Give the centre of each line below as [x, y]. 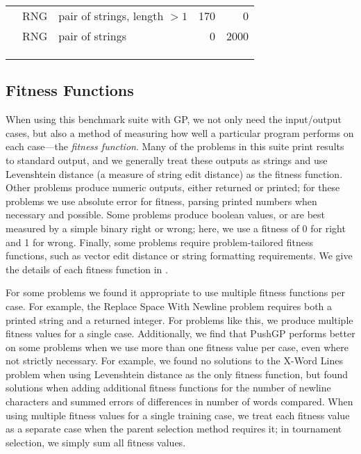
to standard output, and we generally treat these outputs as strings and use [167, 160]
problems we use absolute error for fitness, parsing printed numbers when [161, 201]
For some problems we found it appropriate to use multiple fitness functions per [175, 292]
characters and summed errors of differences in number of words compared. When [179, 402]
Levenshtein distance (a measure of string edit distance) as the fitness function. [174, 173]
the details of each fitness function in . [87, 269]
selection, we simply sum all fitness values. [96, 442]
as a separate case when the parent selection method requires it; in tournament [174, 429]
